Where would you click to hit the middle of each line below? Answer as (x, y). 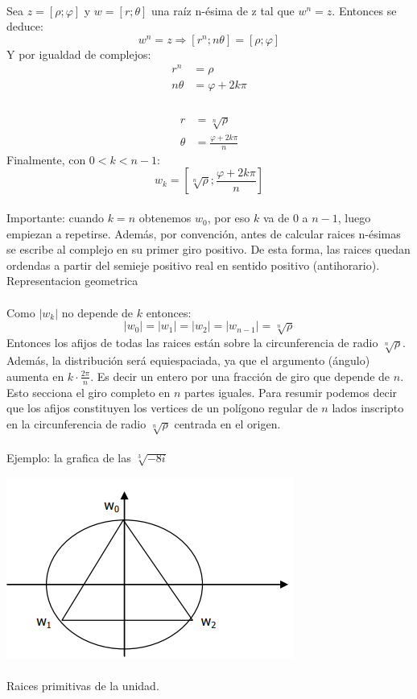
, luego (354, 218)
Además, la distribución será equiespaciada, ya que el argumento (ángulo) (188, 360)
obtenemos (165, 218)
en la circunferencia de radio (76, 424)
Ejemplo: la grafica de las (69, 458)
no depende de (97, 312)
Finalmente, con (46, 159)
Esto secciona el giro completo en (89, 392)
